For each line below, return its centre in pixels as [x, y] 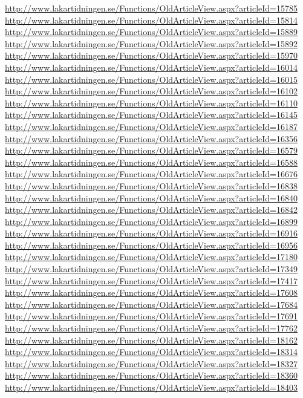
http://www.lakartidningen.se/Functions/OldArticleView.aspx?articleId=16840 [151, 197]
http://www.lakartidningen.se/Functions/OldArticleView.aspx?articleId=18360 [151, 375]
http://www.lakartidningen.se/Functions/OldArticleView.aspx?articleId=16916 [151, 233]
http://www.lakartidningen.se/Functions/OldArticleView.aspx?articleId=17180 [151, 257]
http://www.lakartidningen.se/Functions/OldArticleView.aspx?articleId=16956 [151, 245]
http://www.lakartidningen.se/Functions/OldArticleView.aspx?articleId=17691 [151, 316]
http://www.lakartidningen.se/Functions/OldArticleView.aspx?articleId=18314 [151, 352]
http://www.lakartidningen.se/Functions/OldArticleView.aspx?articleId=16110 [151, 103]
